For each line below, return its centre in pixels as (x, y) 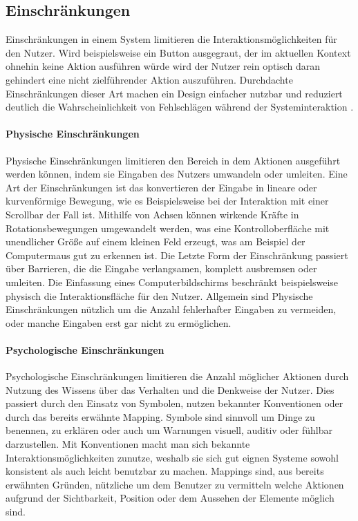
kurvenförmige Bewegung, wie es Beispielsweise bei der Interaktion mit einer (167, 201)
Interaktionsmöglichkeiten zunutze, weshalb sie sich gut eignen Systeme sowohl (172, 457)
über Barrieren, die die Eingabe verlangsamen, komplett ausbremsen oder (161, 268)
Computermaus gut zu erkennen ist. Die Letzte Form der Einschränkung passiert (177, 255)
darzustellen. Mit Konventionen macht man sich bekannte (128, 444)
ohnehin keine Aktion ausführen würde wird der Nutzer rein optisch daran (163, 66)
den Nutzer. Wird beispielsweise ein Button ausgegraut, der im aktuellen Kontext (178, 52)
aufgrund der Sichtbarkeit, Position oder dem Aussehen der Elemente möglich (170, 498)
